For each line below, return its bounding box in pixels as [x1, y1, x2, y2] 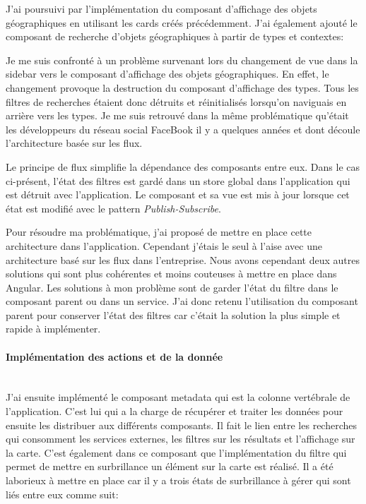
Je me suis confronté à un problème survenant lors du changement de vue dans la [6, 52, 358, 67]
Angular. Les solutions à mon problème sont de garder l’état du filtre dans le [6, 280, 338, 294]
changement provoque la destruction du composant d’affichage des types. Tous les [6, 80, 359, 95]
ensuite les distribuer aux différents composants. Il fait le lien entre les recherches [6, 417, 358, 432]
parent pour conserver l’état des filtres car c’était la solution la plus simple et [6, 307, 341, 322]
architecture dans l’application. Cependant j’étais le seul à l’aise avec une [6, 238, 322, 253]
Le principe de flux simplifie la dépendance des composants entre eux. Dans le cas [6, 159, 360, 174]
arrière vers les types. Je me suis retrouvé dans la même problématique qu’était [6, 108, 349, 123]
